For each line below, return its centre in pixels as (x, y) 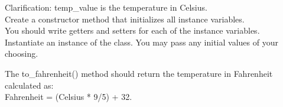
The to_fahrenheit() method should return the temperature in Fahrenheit (139, 73)
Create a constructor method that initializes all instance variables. (125, 19)
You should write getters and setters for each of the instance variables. (132, 30)
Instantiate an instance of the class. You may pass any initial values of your (141, 42)
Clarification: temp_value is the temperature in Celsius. (106, 7)
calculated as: (29, 85)
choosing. (22, 54)
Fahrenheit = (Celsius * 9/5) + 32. (69, 97)
